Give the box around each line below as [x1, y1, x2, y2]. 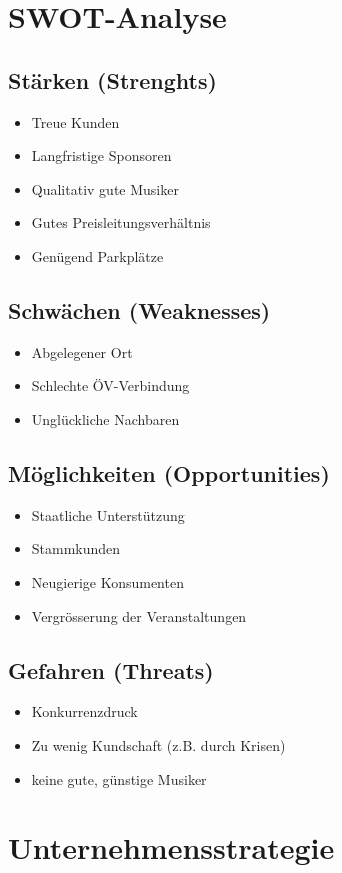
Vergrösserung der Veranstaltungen [31, 605, 247, 626]
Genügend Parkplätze [31, 245, 164, 266]
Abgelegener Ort [31, 341, 133, 362]
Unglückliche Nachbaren [31, 408, 180, 429]
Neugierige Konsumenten [31, 571, 184, 592]
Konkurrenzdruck [31, 701, 138, 722]
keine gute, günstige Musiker [31, 768, 207, 789]
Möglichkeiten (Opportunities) [8, 457, 330, 488]
